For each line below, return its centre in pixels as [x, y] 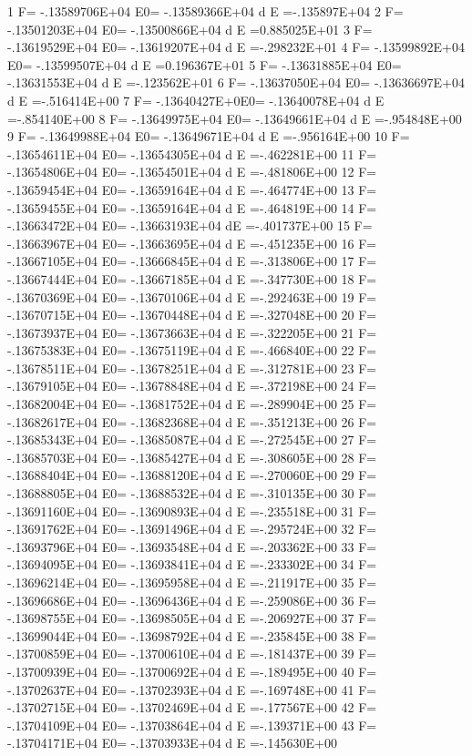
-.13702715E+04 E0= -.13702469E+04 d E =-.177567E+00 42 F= [192, 707]
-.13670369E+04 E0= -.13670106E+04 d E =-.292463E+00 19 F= [192, 296]
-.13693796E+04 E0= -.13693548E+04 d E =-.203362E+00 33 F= [192, 546]
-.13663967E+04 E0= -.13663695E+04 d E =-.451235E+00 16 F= [192, 243]
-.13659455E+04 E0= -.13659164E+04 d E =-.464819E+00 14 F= [192, 207]
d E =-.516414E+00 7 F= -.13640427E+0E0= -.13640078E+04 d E [196, 100]
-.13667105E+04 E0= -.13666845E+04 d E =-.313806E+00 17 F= [192, 261]
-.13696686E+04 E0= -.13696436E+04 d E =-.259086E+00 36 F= [192, 600]
